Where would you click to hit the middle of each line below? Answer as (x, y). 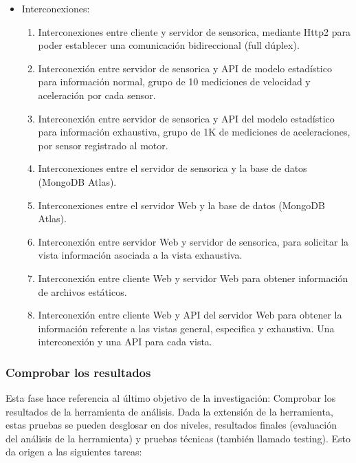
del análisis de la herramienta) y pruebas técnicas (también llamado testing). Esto (178, 438)
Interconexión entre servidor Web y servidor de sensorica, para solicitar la (193, 241)
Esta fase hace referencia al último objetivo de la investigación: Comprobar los (171, 398)
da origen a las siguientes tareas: (74, 452)
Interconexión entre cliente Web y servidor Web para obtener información (193, 278)
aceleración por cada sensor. (97, 95)
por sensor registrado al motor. (103, 145)
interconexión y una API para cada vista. (125, 342)
